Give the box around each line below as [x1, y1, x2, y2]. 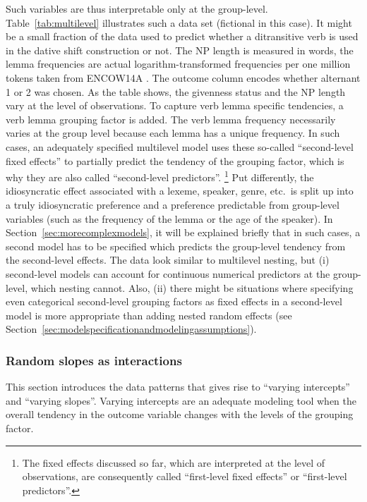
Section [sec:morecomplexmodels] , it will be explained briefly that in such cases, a [6, 225, 361, 240]
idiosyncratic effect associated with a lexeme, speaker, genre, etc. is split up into [6, 183, 354, 198]
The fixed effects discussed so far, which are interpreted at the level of [22, 455, 325, 470]
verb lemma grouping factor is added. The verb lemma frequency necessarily [6, 111, 336, 126]
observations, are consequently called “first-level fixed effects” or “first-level [22, 469, 347, 484]
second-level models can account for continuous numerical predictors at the [6, 266, 330, 281]
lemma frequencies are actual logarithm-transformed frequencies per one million [6, 56, 351, 71]
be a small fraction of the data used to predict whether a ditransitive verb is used [6, 29, 359, 44]
